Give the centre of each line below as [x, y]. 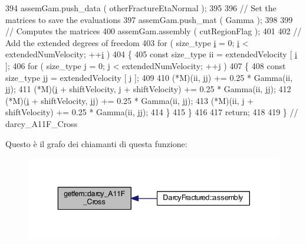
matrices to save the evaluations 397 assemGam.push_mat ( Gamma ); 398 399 [149, 19]
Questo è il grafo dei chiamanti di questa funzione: [96, 143]
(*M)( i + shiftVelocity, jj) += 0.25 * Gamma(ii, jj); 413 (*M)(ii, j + [130, 100]
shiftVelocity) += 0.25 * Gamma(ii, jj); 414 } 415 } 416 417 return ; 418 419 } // [152, 112]
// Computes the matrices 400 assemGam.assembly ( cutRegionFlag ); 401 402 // [154, 31]
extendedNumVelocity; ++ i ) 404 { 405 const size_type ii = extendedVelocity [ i [151, 54]
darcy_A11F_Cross [42, 123]
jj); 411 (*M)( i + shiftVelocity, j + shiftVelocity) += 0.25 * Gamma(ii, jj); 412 [148, 89]
